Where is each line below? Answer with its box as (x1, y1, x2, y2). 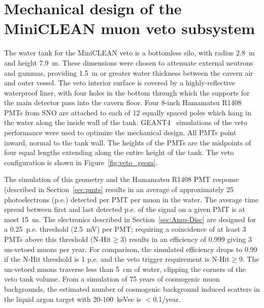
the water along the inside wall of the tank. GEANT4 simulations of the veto (4, 117, 247, 128)
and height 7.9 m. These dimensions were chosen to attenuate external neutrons (4, 57, 253, 68)
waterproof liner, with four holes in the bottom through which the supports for (4, 87, 250, 98)
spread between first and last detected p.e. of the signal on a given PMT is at (4, 204, 245, 214)
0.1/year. (153, 293, 181, 304)
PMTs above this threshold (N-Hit (4, 234, 111, 244)
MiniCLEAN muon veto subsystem (4, 18, 255, 39)
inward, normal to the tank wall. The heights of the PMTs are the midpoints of (4, 137, 251, 147)
